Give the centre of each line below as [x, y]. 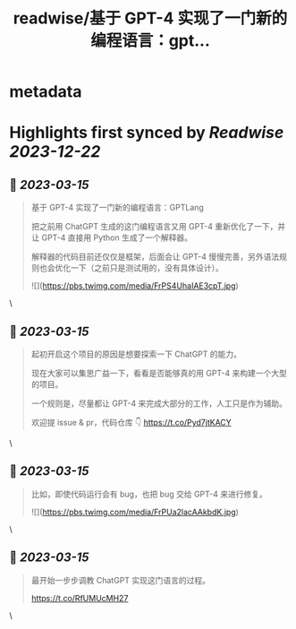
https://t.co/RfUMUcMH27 [80, 598]
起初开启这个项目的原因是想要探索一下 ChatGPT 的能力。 [136, 354]
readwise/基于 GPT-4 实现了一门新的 [150, 18]
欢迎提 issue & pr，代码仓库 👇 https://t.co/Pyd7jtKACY [131, 422]
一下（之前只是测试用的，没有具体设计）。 [147, 268]
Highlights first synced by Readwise [147, 133]
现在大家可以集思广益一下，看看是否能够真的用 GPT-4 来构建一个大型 [159, 373]
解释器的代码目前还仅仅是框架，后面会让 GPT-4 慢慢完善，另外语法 [155, 257]
